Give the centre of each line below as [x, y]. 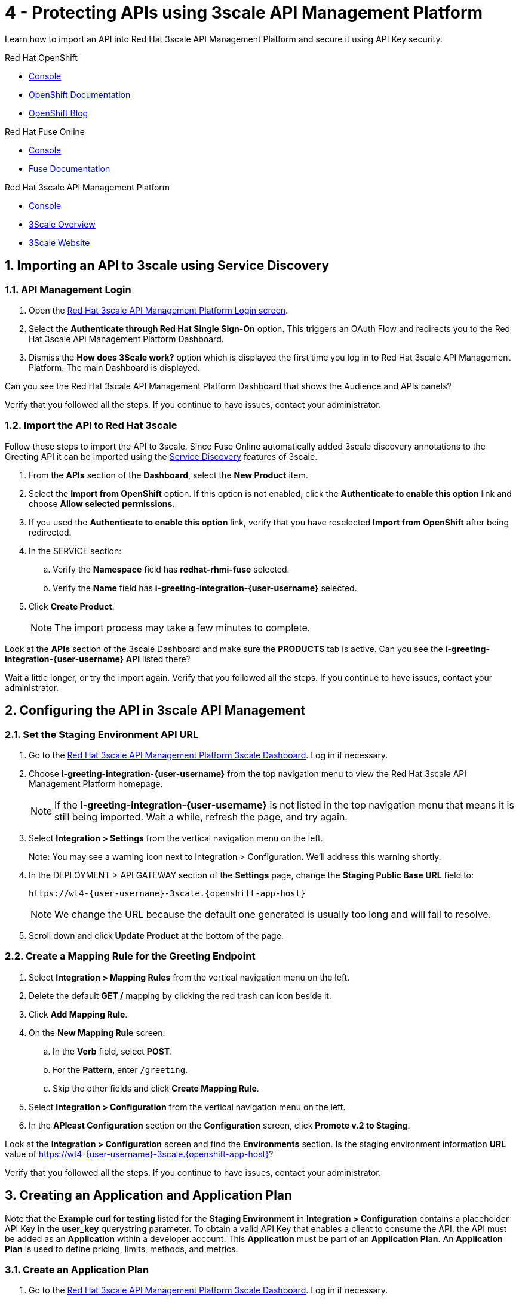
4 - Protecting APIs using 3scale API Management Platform [244, 13]
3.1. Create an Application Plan [77, 1269]
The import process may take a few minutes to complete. [182, 627]
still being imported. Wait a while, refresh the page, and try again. [201, 817]
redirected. [50, 532]
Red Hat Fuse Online [45, 131]
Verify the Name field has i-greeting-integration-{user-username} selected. [205, 588]
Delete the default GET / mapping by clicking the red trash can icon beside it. [180, 995]
